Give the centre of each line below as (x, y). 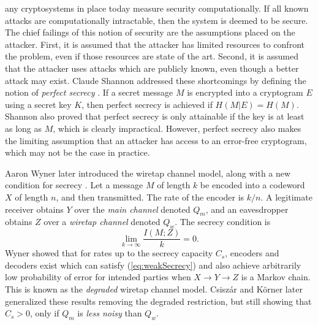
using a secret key (38, 104)
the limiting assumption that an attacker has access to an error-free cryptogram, (156, 140)
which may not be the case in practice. (78, 152)
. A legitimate (286, 197)
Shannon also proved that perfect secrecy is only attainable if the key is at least (155, 116)
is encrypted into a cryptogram (245, 92)
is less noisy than (110, 313)
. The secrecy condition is (223, 222)
